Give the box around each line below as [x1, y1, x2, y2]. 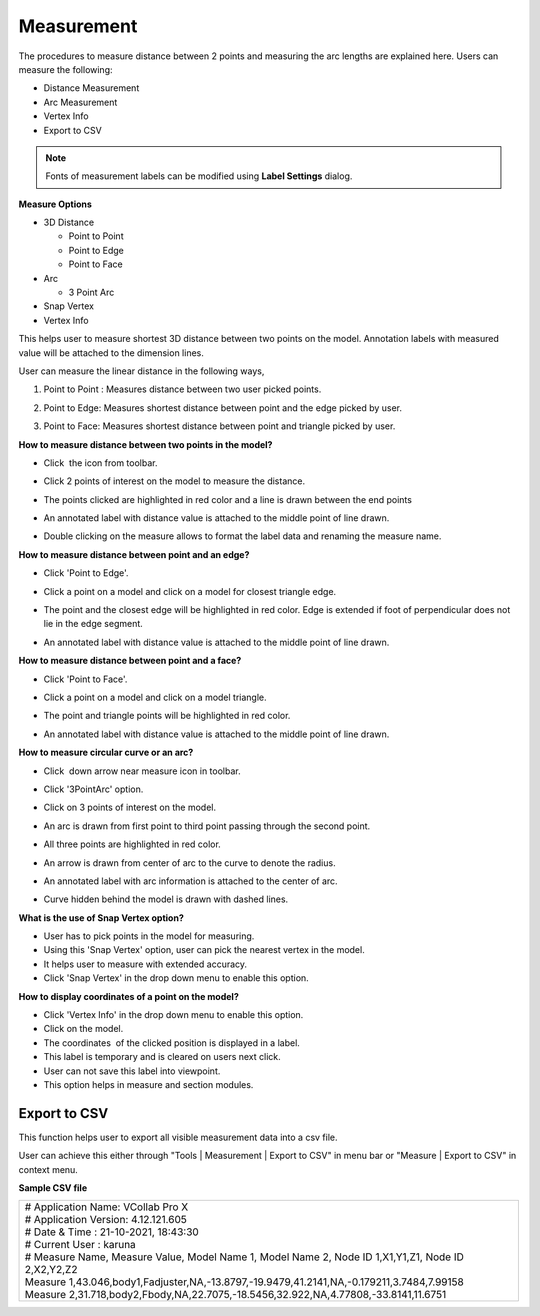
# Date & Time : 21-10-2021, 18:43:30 [24, 1225, 199, 1239]
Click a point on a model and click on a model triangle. [43, 691, 267, 703]
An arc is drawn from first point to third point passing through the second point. [43, 820, 371, 832]
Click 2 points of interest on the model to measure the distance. [43, 475, 305, 487]
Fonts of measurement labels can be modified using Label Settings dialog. [45, 170, 353, 182]
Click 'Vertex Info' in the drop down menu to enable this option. [43, 1009, 304, 1021]
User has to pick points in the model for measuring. [43, 930, 255, 942]
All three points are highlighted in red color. [43, 838, 222, 850]
